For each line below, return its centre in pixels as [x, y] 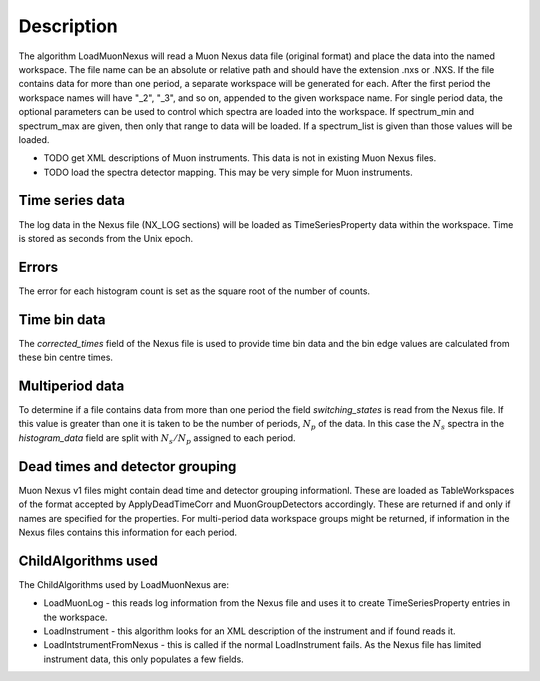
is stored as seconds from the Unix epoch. [106, 238]
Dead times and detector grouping [127, 466]
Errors [38, 266]
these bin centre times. [66, 357]
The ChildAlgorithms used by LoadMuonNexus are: [124, 584]
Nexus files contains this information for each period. [128, 532]
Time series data [71, 200]
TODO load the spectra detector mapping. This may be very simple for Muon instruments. [228, 172]
